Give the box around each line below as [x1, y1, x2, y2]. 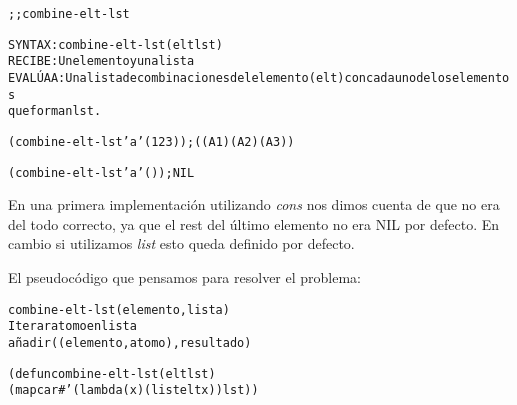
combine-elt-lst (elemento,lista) [8, 302, 230, 317]
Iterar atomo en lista [8, 319, 137, 334]
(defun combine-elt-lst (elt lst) [8, 366, 216, 381]
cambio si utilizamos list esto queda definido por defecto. [8, 233, 355, 254]
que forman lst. [8, 104, 102, 119]
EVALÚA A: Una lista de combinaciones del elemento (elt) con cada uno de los [8, 70, 452, 85]
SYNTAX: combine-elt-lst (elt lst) [8, 37, 223, 52]
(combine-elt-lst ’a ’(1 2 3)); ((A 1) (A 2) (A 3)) [8, 134, 295, 149]
